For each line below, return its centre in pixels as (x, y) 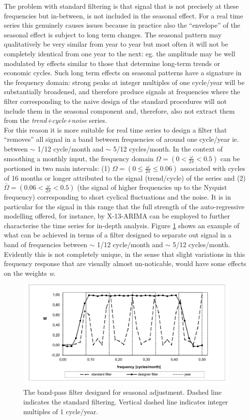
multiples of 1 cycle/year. (61, 411)
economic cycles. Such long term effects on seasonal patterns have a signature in (123, 73)
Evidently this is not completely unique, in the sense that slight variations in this (125, 254)
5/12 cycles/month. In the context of (168, 148)
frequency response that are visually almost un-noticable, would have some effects (125, 263)
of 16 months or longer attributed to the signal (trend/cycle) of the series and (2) (125, 177)
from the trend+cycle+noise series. (55, 120)
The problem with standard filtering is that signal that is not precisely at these (121, 6)
